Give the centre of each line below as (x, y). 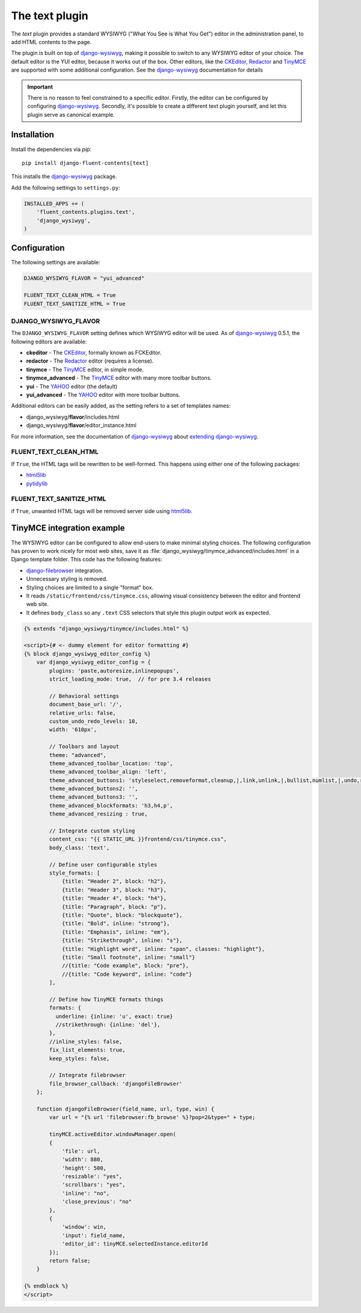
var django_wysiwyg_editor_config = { (94, 662)
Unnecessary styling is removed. (67, 579)
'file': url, (81, 1151)
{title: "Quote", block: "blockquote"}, (122, 915)
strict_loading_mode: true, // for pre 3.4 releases (130, 679)
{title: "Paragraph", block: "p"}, (114, 907)
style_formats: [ (75, 873)
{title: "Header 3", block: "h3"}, (114, 890)
